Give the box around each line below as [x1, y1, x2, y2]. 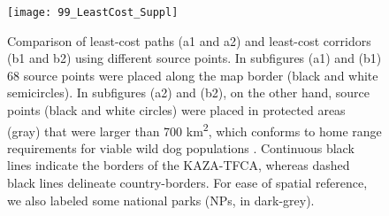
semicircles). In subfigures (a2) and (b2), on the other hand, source [7, 83, 370, 102]
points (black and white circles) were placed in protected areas [7, 101, 346, 120]
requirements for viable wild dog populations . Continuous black [7, 138, 355, 157]
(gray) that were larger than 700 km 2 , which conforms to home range [7, 119, 382, 140]
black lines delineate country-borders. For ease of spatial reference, [7, 174, 368, 192]
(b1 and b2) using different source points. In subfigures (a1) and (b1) [7, 49, 382, 67]
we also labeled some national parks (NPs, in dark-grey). [7, 190, 315, 209]
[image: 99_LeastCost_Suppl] [7, 6, 179, 19]
